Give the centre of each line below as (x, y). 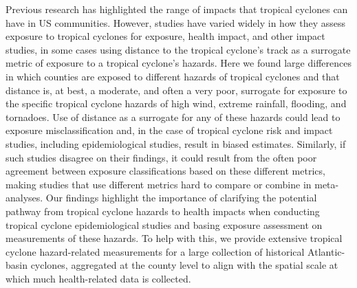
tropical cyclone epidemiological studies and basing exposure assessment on (164, 224)
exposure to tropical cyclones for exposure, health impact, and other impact (165, 36)
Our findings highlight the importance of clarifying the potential (181, 198)
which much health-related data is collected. (98, 278)
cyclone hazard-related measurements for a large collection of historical (155, 251)
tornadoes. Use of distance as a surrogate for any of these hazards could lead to (173, 117)
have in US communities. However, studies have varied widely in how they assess (176, 22)
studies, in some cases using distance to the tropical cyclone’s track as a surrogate (178, 49)
